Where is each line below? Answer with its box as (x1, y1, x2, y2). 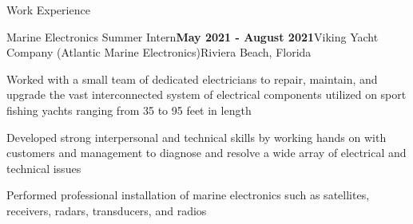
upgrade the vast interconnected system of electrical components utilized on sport (6, 86, 407, 103)
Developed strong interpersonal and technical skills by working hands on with (6, 128, 387, 145)
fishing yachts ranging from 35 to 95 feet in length (6, 101, 252, 118)
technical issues (6, 159, 81, 176)
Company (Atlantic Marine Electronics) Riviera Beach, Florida (6, 44, 312, 61)
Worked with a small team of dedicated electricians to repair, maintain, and (6, 70, 378, 87)
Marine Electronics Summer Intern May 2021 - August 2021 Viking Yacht (6, 28, 379, 45)
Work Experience (6, 2, 90, 18)
